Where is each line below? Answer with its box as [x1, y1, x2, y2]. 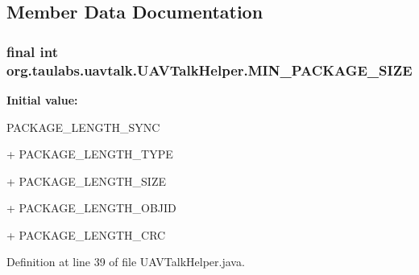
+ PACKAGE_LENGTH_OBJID [6, 199, 176, 216]
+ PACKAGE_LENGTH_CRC [6, 226, 166, 243]
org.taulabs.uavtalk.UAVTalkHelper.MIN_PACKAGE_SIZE [6, 60, 413, 80]
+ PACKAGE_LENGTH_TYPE [6, 146, 173, 162]
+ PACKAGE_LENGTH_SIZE [6, 172, 166, 189]
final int [6, 41, 58, 61]
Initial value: [6, 91, 78, 108]
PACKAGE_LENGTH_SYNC [6, 118, 160, 135]
